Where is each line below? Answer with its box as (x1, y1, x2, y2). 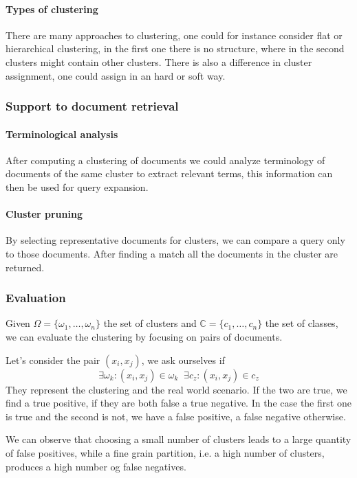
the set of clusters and (103, 316, 197, 330)
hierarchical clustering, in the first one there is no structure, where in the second (6, 41, 345, 56)
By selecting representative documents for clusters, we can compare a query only (6, 233, 345, 247)
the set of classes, (265, 316, 338, 330)
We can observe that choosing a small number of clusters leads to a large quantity (6, 432, 351, 446)
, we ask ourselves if (141, 352, 225, 367)
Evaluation (6, 289, 66, 306)
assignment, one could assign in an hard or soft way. (6, 68, 226, 82)
